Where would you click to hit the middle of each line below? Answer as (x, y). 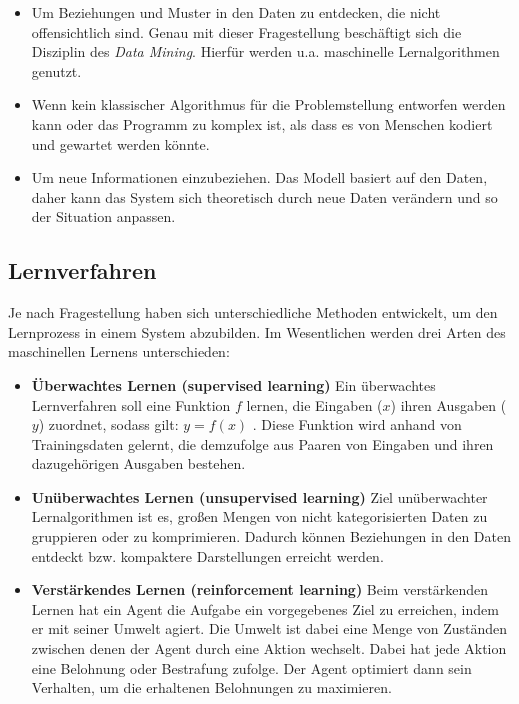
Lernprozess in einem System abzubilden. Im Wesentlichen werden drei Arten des (257, 331)
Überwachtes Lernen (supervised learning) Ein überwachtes (233, 384)
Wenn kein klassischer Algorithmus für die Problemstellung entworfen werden (268, 104)
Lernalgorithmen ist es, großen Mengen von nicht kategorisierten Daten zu (259, 516)
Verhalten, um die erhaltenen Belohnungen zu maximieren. (211, 687)
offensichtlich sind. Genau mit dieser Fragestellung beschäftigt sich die (246, 31)
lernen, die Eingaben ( (314, 404)
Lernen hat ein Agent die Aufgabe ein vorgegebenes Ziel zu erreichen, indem (265, 608)
